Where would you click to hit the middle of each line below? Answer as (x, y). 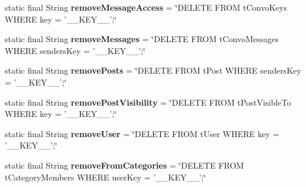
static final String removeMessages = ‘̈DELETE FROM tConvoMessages (142, 39)
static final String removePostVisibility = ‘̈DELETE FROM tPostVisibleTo (148, 102)
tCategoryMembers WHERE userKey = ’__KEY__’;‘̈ (105, 177)
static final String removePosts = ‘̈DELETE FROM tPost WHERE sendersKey (153, 70)
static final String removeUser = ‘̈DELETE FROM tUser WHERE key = (142, 133)
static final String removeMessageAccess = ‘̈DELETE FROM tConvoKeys (146, 7)
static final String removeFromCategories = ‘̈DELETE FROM (124, 165)
